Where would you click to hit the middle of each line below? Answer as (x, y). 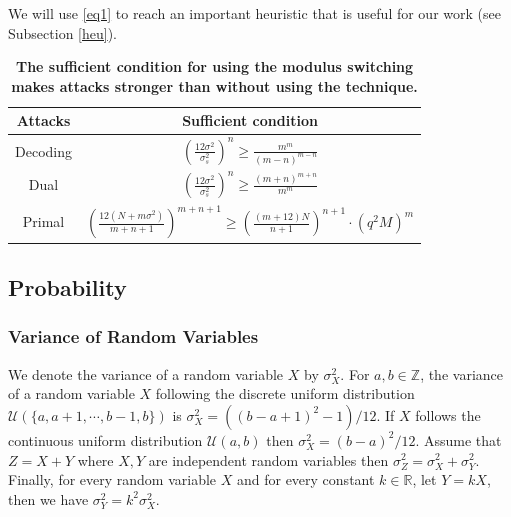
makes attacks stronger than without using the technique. (214, 85)
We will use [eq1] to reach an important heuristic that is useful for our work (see (254, 13)
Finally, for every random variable (112, 479)
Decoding (43, 150)
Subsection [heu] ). (63, 32)
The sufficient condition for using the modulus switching (214, 66)
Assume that (462, 439)
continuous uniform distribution (105, 439)
